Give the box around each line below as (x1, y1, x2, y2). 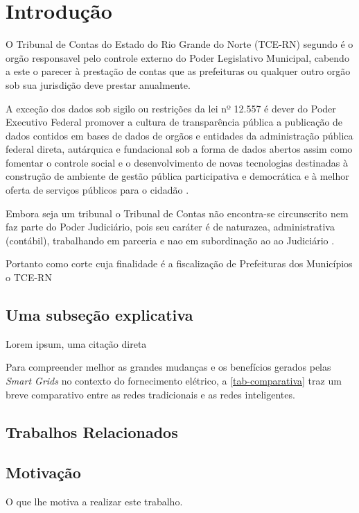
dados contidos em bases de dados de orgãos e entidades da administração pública (6, 128, 353, 142)
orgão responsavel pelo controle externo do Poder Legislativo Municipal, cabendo (6, 50, 349, 65)
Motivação (6, 462, 81, 483)
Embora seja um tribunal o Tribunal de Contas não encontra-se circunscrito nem (6, 205, 349, 220)
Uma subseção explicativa (6, 304, 193, 326)
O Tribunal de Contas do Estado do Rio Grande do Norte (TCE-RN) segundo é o (6, 37, 353, 51)
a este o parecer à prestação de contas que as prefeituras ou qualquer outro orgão (6, 64, 351, 78)
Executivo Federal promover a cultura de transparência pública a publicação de (6, 115, 343, 129)
